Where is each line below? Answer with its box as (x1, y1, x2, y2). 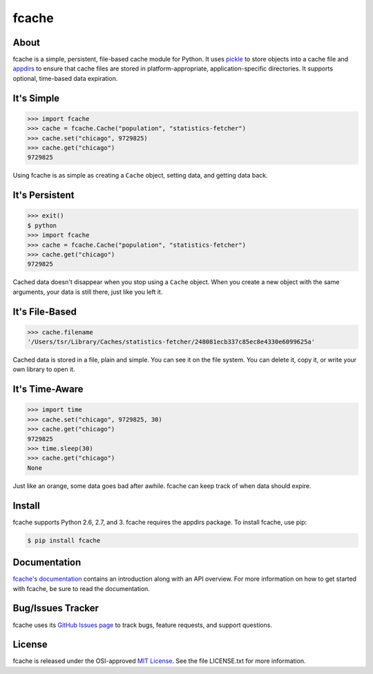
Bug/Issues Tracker (12, 602, 99, 615)
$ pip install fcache (27, 536, 101, 544)
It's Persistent (12, 189, 75, 201)
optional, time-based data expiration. (12, 74, 118, 82)
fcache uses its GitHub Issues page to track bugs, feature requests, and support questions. (12, 621, 273, 629)
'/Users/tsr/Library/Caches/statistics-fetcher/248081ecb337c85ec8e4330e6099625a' (27, 338, 316, 346)
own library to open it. (12, 365, 75, 373)
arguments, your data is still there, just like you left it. (12, 288, 163, 296)
